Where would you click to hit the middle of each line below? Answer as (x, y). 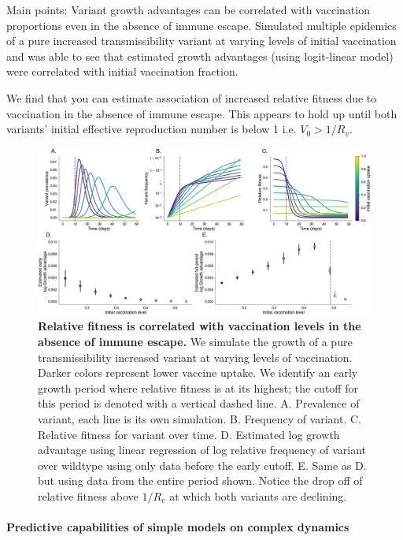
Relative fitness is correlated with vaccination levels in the (200, 326)
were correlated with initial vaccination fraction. (122, 71)
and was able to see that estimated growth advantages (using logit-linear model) (200, 56)
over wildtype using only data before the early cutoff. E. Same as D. (202, 465)
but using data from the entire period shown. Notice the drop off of (200, 480)
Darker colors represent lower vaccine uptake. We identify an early (198, 372)
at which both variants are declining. (258, 495)
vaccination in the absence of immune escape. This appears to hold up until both (202, 113)
